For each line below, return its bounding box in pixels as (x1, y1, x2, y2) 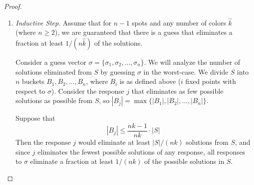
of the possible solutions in (144, 156, 225, 166)
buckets (22, 76, 45, 86)
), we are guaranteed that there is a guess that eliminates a (54, 27, 232, 37)
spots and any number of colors (131, 17, 226, 27)
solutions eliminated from (15, 66, 92, 77)
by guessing (101, 66, 135, 77)
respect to (15, 85, 46, 96)
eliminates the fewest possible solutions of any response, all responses (37, 146, 245, 157)
